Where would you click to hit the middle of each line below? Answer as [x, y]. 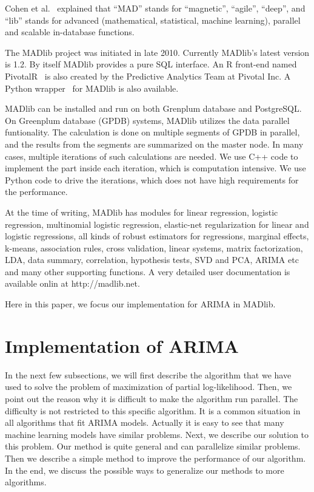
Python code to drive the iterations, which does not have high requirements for [152, 179]
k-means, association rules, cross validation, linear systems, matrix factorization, [154, 248]
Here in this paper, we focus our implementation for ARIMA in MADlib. [140, 304]
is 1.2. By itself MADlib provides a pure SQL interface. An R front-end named [151, 64]
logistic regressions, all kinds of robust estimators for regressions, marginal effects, [157, 236]
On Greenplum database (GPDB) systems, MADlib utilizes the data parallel [147, 120]
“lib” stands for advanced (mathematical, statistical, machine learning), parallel [153, 20]
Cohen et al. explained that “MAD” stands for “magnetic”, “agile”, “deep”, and [155, 8]
